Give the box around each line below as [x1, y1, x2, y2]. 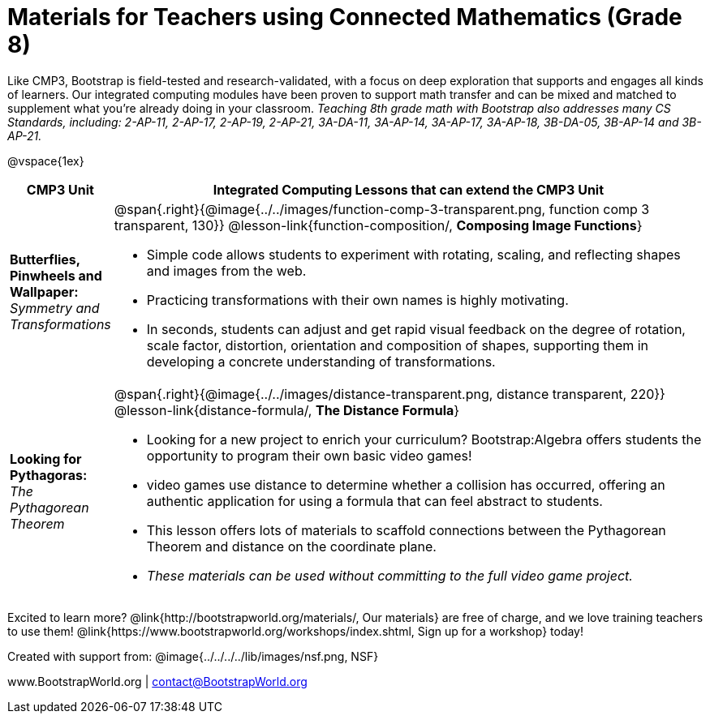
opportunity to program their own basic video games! [146, 447, 472, 464]
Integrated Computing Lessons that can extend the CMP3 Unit [213, 181, 605, 198]
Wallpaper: [10, 283, 79, 300]
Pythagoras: [10, 466, 88, 483]
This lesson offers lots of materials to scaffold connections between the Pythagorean [146, 521, 666, 538]
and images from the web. [146, 262, 307, 279]
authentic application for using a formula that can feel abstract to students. [146, 492, 603, 509]
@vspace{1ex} [7, 153, 84, 168]
